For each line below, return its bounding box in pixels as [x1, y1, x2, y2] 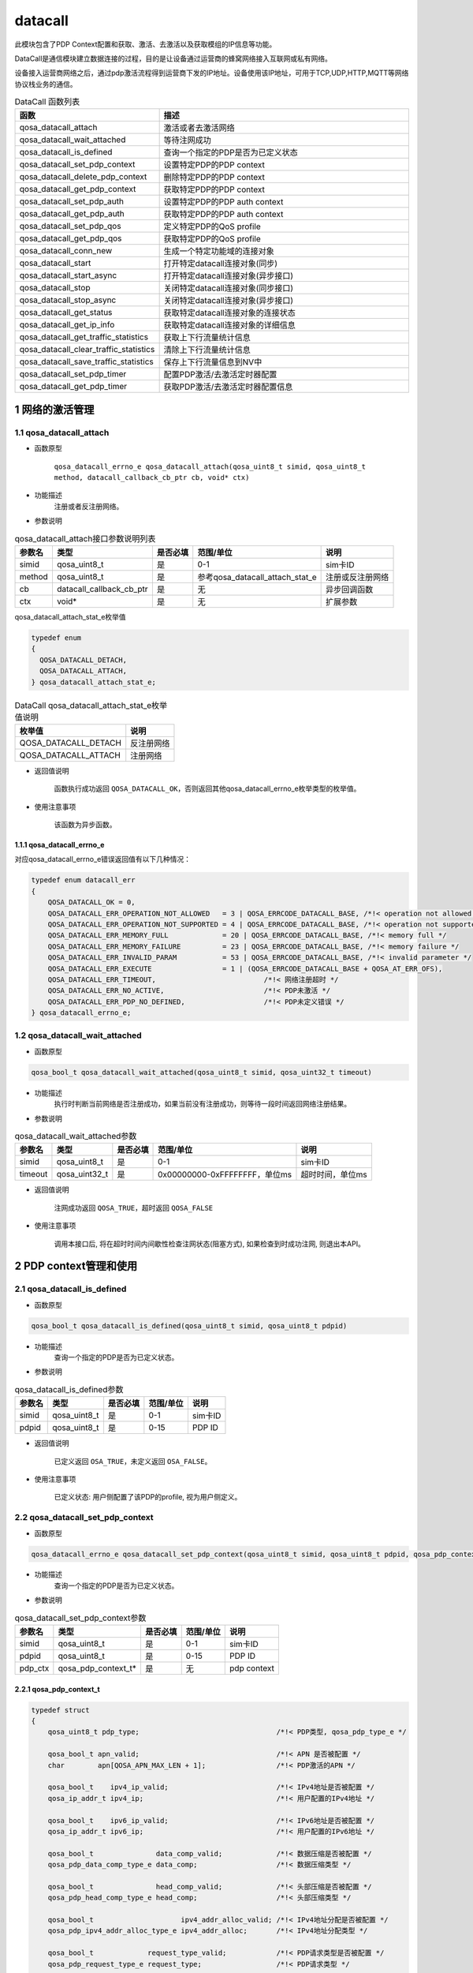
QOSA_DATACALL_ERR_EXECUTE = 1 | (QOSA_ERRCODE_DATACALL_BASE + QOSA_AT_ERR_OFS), [47, 964, 443, 973]
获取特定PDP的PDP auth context [163, 209, 284, 220]
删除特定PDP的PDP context [163, 172, 266, 183]
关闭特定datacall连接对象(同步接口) [163, 283, 294, 294]
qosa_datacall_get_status [19, 307, 113, 318]
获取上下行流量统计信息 [163, 332, 251, 343]
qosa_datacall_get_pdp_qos [19, 233, 122, 244]
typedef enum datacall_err [31, 876, 136, 885]
